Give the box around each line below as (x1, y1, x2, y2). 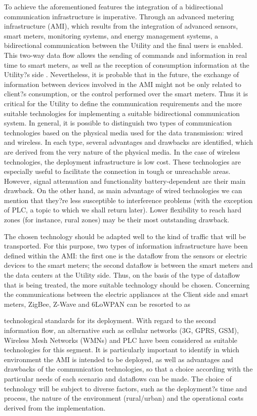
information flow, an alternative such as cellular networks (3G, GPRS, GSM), (4, 325, 239, 335)
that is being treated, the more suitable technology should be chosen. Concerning (4, 279, 250, 290)
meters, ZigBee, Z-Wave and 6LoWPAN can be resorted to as (4, 298, 190, 309)
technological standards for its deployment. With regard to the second (4, 315, 216, 326)
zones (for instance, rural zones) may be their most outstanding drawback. (4, 214, 229, 225)
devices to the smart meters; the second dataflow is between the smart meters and (4, 260, 253, 270)
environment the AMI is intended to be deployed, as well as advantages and (4, 354, 233, 364)
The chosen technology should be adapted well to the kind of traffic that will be (4, 231, 246, 241)
